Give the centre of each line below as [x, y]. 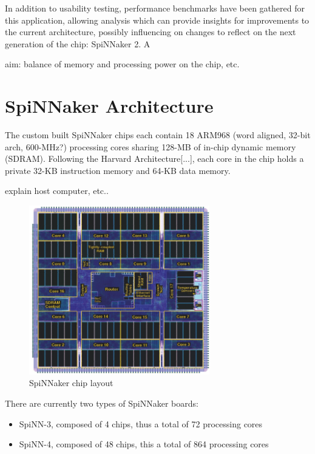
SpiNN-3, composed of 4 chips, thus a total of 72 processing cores [141, 423]
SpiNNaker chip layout [71, 383]
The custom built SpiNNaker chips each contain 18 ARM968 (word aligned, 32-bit [158, 135]
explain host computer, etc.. [57, 191]
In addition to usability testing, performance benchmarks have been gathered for [155, 8]
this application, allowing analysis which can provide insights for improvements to [157, 20]
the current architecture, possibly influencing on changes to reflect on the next [151, 32]
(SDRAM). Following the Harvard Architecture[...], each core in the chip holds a [154, 159]
